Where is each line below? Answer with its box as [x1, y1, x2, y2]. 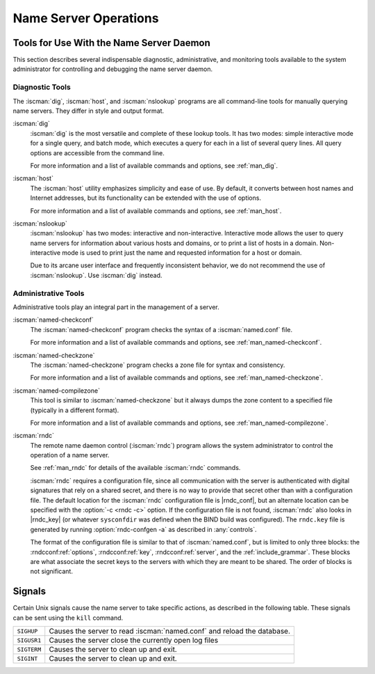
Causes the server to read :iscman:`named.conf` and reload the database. [49, 627, 291, 636]
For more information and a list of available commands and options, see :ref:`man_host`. [30, 206, 282, 215]
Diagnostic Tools [12, 82, 71, 92]
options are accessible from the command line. [30, 148, 165, 157]
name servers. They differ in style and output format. [12, 107, 165, 115]
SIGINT [17, 655, 38, 662]
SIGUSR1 [17, 636, 42, 644]
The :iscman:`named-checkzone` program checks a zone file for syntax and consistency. [30, 361, 285, 369]
